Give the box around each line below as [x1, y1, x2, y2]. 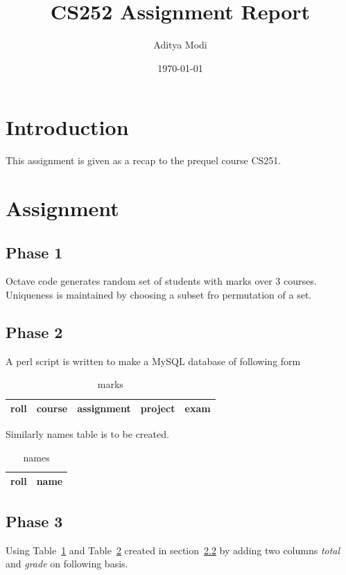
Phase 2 [6, 321, 63, 342]
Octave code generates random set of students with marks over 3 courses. [6, 274, 317, 288]
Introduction [6, 113, 129, 141]
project [140, 401, 175, 415]
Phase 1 [6, 241, 63, 263]
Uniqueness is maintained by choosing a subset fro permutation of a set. [6, 287, 312, 302]
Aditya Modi [153, 37, 207, 52]
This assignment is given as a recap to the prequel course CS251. [6, 153, 282, 168]
